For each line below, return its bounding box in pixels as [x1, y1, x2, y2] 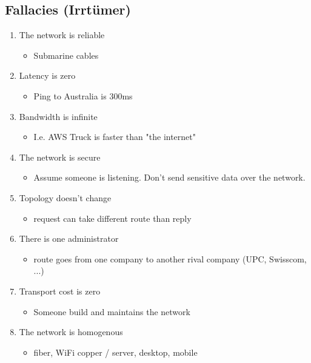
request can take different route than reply [33, 211, 192, 224]
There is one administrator [19, 232, 119, 245]
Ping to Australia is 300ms [33, 89, 133, 102]
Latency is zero [19, 69, 76, 82]
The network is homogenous [19, 325, 123, 338]
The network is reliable [19, 28, 105, 41]
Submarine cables [33, 48, 99, 61]
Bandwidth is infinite [19, 110, 98, 122]
